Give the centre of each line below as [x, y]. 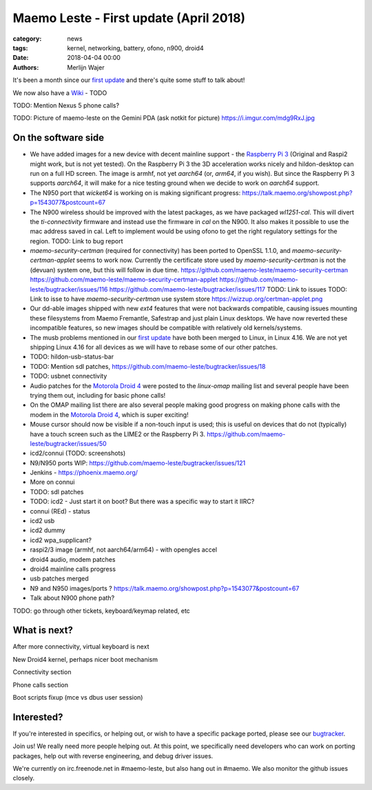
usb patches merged [59, 578]
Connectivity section [42, 672]
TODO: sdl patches [57, 492]
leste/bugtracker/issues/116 [69, 289]
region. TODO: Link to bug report [76, 241]
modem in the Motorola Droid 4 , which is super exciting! [109, 414]
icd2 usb [42, 521]
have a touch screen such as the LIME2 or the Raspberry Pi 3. [118, 434]
